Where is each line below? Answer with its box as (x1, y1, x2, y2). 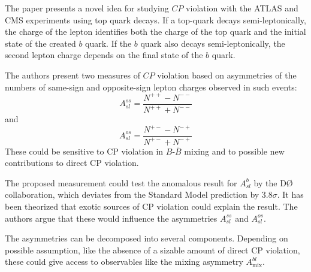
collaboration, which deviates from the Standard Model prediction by (5, 188, 259, 201)
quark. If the (85, 37, 132, 49)
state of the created (5, 37, 76, 49)
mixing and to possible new (184, 144, 285, 157)
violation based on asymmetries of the (157, 68, 297, 81)
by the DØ (253, 176, 293, 189)
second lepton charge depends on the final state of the (5, 49, 203, 61)
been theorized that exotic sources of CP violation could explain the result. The (5, 200, 298, 212)
